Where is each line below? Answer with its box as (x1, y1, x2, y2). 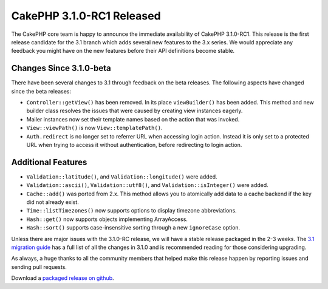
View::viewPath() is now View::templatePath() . (26, 124, 163, 132)
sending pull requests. (11, 263, 67, 270)
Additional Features (11, 157, 87, 167)
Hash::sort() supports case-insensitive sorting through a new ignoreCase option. (26, 224, 241, 231)
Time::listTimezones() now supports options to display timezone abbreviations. (26, 207, 237, 214)
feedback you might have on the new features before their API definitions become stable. (11, 47, 235, 55)
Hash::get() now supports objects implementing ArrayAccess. (26, 216, 188, 223)
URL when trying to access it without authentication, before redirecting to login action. (26, 141, 242, 148)
